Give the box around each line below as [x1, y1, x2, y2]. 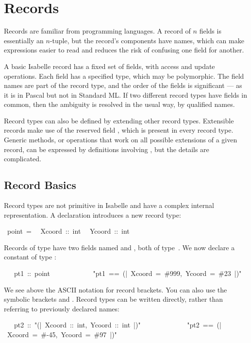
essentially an [4, 35, 44, 45]
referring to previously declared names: [4, 303, 119, 313]
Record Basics [4, 177, 76, 192]
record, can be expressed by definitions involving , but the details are [4, 144, 209, 154]
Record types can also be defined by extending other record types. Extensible [4, 115, 234, 125]
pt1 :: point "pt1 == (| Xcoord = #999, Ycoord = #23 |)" [14, 268, 242, 278]
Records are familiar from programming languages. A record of [4, 26, 191, 36]
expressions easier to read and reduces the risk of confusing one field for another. [4, 45, 244, 55]
